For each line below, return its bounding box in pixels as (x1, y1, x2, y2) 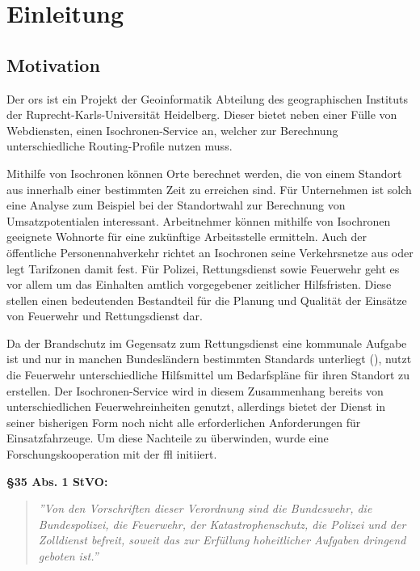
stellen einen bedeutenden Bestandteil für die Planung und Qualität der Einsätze (6, 291, 407, 308)
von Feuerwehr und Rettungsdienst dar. (6, 307, 203, 324)
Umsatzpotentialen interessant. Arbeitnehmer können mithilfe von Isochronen (6, 212, 391, 229)
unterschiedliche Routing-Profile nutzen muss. (6, 137, 233, 154)
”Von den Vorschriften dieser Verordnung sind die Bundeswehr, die (38, 500, 372, 517)
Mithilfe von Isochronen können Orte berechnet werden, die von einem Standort (6, 164, 402, 181)
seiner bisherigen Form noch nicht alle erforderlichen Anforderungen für (6, 413, 361, 430)
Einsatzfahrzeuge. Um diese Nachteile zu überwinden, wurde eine (6, 429, 329, 446)
